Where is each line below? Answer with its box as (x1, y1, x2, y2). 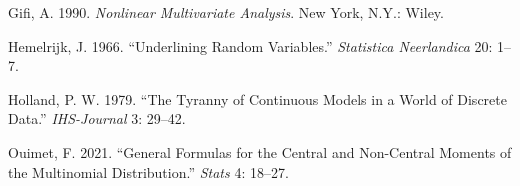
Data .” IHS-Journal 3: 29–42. (8, 108, 186, 129)
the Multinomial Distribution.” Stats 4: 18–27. (8, 161, 289, 182)
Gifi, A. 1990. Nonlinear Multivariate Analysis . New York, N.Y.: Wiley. (8, 2, 444, 22)
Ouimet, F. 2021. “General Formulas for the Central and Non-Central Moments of (8, 141, 512, 162)
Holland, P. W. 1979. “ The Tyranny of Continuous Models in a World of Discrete (8, 88, 507, 109)
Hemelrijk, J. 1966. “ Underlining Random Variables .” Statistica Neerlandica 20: (8, 35, 493, 56)
